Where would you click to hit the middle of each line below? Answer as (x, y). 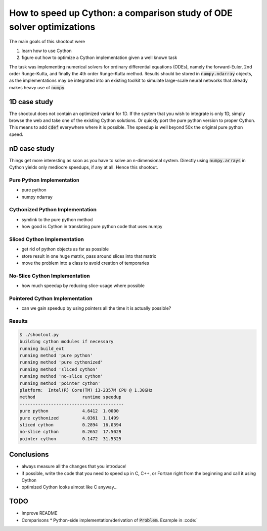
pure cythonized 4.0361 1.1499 (69, 418)
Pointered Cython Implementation (51, 298)
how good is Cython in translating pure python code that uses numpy (92, 227)
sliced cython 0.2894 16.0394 (70, 425)
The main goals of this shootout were (47, 42)
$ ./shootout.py (39, 334)
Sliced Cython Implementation (46, 239)
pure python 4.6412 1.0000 (69, 411)
